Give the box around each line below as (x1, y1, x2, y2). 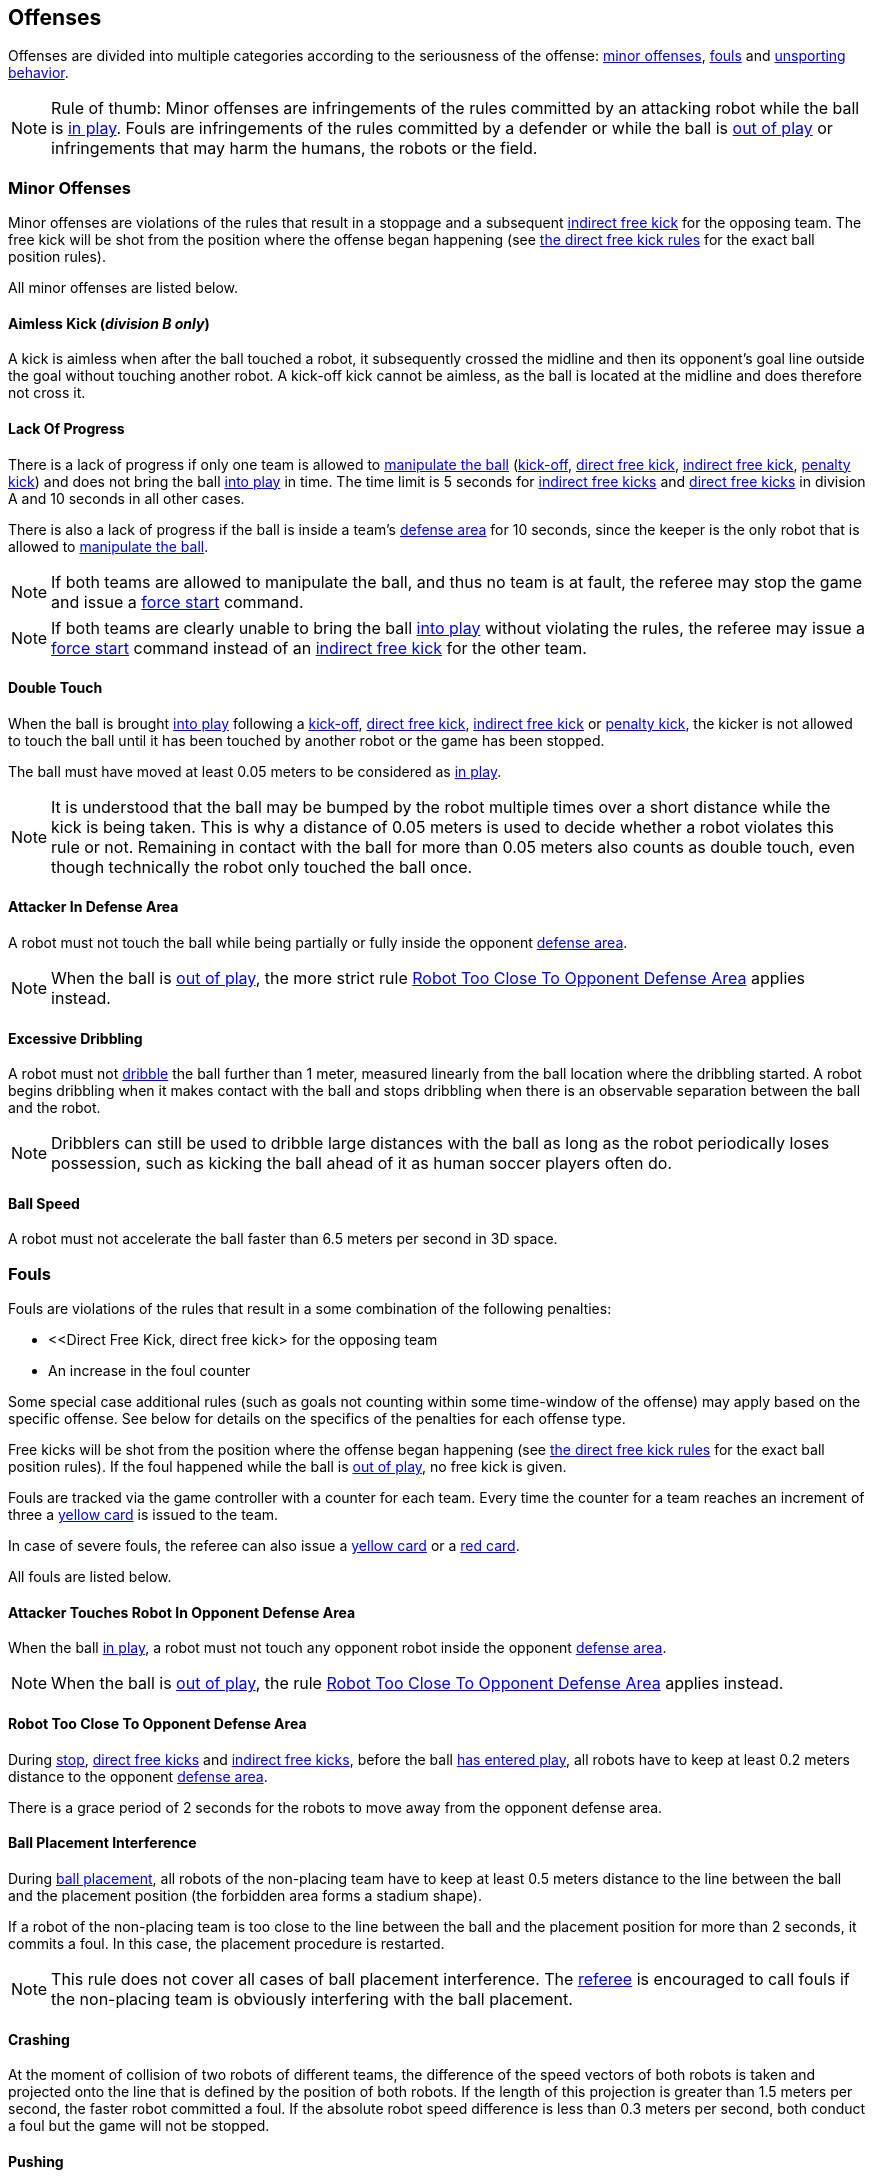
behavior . (8, 64, 69, 82)
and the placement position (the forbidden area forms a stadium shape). (8, 1886, 482, 1904)
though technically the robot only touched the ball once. (51, 856, 473, 877)
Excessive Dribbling (8, 1029, 143, 1047)
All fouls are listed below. (8, 1568, 172, 1586)
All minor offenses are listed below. (8, 279, 239, 297)
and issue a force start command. (51, 591, 304, 612)
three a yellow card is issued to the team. (8, 1506, 279, 1524)
